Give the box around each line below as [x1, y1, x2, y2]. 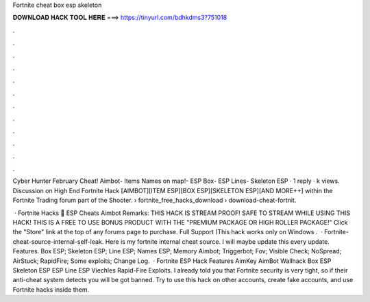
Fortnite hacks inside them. [12, 285, 89, 294]
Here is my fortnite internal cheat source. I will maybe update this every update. [105, 237, 330, 246]
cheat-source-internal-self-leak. [12, 237, 104, 246]
